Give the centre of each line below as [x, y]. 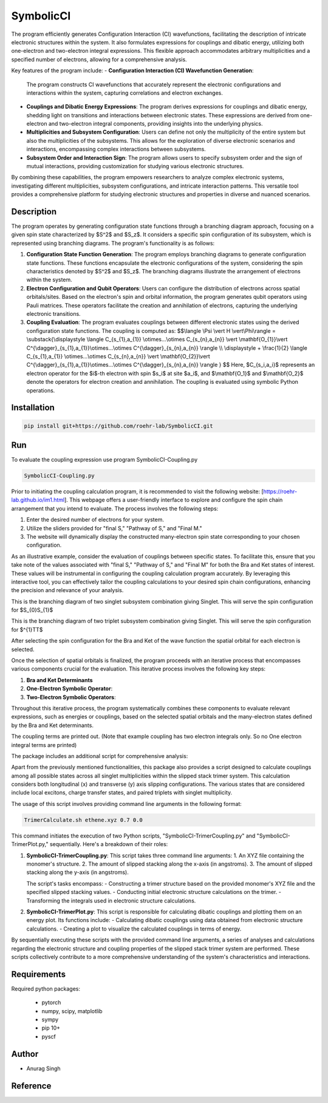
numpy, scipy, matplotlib [72, 1011]
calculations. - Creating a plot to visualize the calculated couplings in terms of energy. [134, 929]
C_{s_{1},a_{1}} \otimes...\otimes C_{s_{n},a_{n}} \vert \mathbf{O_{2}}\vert [118, 356]
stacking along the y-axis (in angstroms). [77, 872]
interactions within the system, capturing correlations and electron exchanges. [125, 93]
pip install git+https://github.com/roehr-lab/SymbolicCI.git [118, 426]
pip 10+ [51, 1028]
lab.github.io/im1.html [38, 500]
